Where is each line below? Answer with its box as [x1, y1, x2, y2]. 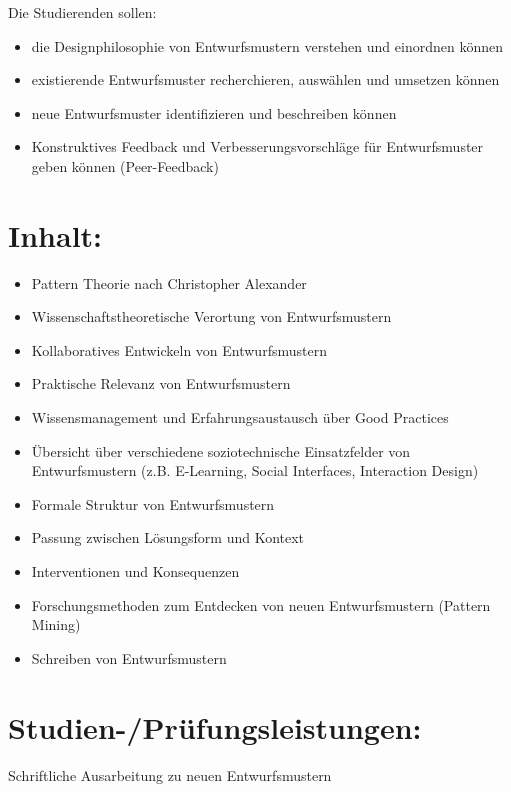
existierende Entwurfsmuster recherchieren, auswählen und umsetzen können [31, 69, 500, 90]
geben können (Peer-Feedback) [31, 155, 219, 176]
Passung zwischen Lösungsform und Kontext [31, 527, 305, 548]
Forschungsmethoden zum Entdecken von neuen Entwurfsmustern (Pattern [31, 594, 491, 615]
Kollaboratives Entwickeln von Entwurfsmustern [31, 339, 327, 360]
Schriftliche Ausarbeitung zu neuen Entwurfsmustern [8, 764, 332, 785]
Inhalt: [8, 214, 103, 255]
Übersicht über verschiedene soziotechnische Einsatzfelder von [31, 440, 411, 461]
